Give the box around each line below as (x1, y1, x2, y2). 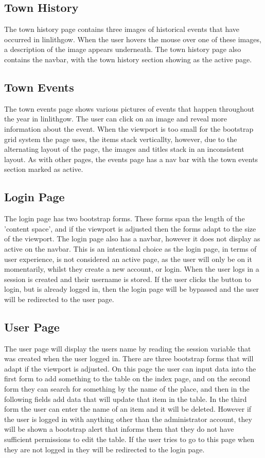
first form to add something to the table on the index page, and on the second (4, 373, 251, 384)
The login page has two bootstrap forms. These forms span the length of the (4, 213, 245, 224)
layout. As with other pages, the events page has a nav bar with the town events (4, 153, 258, 164)
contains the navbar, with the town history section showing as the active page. (4, 54, 252, 64)
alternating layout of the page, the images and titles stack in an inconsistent (4, 144, 244, 154)
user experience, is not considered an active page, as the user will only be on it (4, 253, 252, 264)
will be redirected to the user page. (4, 293, 114, 304)
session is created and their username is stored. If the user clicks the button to (4, 273, 251, 284)
